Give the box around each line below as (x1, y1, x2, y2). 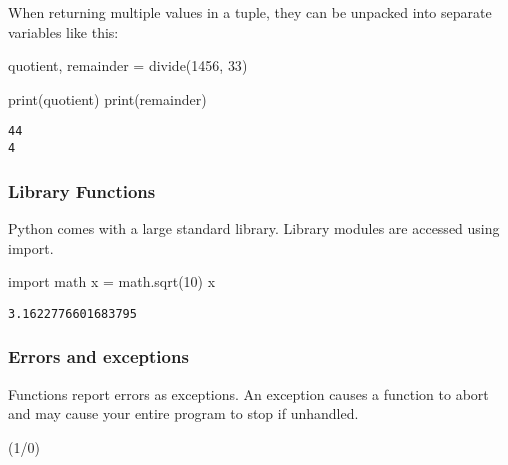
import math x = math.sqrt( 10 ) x (8, 271, 216, 292)
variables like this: (8, 21, 119, 42)
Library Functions (8, 178, 156, 203)
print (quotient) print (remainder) (8, 88, 207, 109)
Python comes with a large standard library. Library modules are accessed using (8, 217, 500, 238)
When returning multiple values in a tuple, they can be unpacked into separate (8, 2, 492, 22)
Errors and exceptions (8, 344, 189, 369)
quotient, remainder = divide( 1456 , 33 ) (8, 55, 248, 76)
